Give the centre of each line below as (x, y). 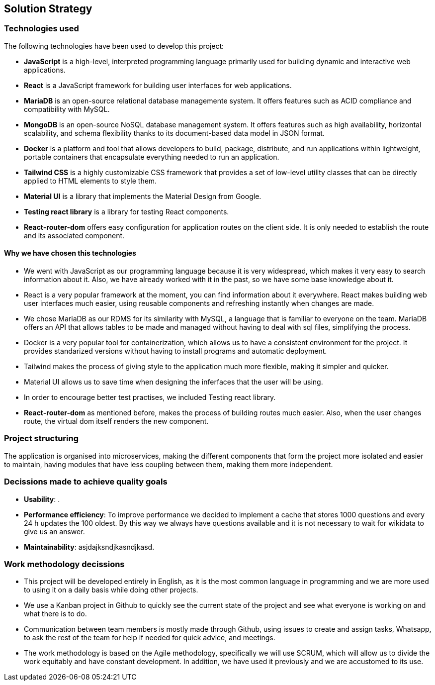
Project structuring (42, 439)
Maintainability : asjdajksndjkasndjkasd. (89, 547)
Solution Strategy (48, 9)
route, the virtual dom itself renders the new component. (116, 421)
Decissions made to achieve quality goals (86, 482)
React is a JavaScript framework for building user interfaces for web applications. (158, 85)
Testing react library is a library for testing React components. (127, 211)
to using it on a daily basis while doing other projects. (111, 590)
